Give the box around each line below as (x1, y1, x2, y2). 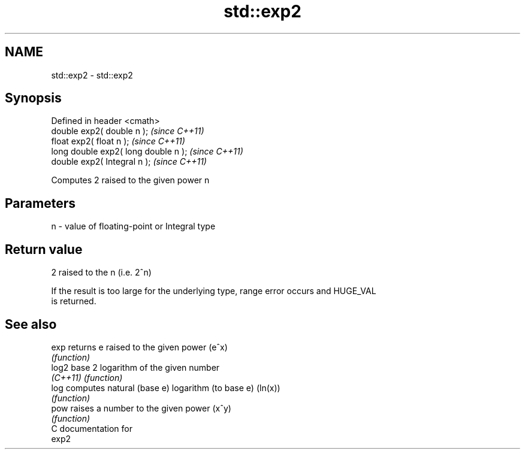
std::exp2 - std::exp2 (51, 69, 133, 80)
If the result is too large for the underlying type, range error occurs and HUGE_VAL (51, 286, 376, 296)
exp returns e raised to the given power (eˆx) (51, 341, 228, 352)
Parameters (5, 195, 76, 211)
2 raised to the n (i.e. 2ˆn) (51, 267, 152, 278)
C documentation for (51, 423, 133, 434)
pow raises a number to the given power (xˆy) (51, 402, 231, 413)
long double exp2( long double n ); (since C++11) (51, 146, 243, 157)
